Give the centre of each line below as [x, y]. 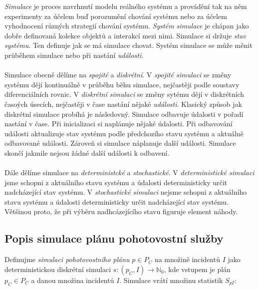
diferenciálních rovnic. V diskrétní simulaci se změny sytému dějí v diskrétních [125, 94]
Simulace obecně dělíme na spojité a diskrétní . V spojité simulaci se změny [118, 75]
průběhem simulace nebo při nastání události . [74, 55]
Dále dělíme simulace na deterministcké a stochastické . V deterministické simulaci [129, 172]
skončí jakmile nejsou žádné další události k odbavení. [87, 152]
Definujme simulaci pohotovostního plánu [67, 259]
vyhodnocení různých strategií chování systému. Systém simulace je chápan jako [127, 26]
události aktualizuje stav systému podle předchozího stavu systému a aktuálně [124, 133]
